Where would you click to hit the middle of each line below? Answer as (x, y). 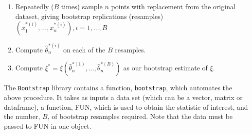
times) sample (82, 6)
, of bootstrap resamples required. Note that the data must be (140, 116)
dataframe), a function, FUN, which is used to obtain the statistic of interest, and (126, 107)
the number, (22, 116)
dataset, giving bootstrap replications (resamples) (89, 16)
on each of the (84, 49)
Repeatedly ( (35, 6)
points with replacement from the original (173, 6)
